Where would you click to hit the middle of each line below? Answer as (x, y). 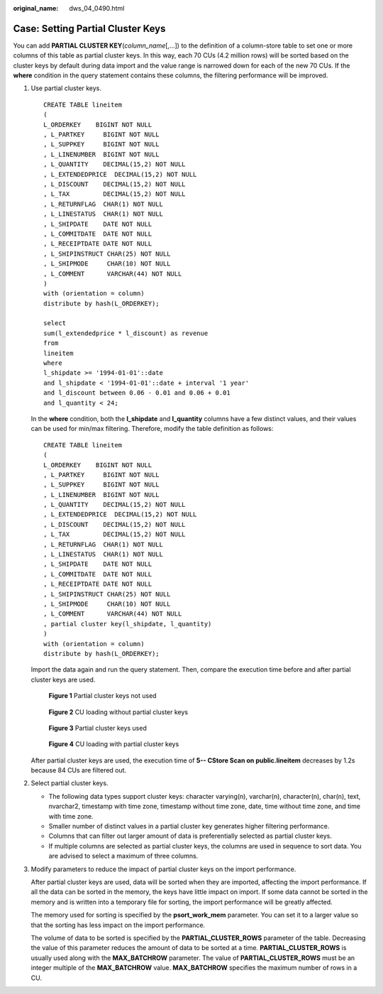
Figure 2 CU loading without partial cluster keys (118, 712)
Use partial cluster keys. (66, 88)
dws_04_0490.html (97, 8)
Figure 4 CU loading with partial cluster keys (114, 744)
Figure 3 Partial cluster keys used (98, 728)
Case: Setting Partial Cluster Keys (89, 28)
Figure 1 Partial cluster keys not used (102, 696)
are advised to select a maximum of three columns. (123, 856)
